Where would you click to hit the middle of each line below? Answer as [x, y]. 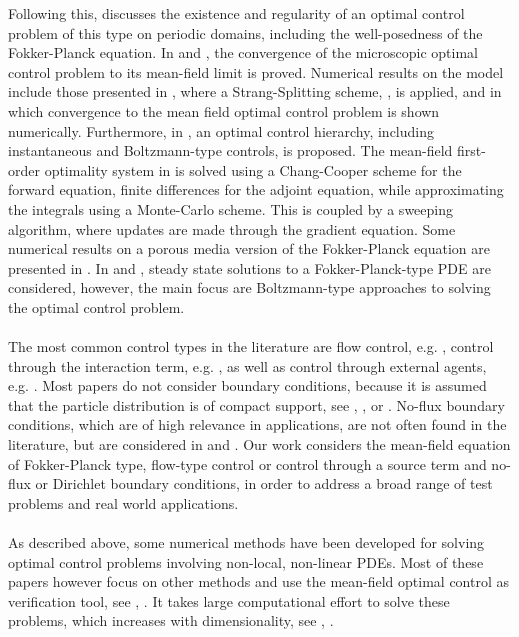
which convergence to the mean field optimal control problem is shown [224, 110]
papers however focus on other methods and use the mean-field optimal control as [259, 581]
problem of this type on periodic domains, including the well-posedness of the [245, 32]
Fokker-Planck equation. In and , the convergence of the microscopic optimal [243, 52]
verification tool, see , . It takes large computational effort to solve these [229, 600]
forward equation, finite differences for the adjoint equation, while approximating [256, 189]
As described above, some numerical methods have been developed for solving [246, 542]
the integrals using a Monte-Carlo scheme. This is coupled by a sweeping [230, 208]
